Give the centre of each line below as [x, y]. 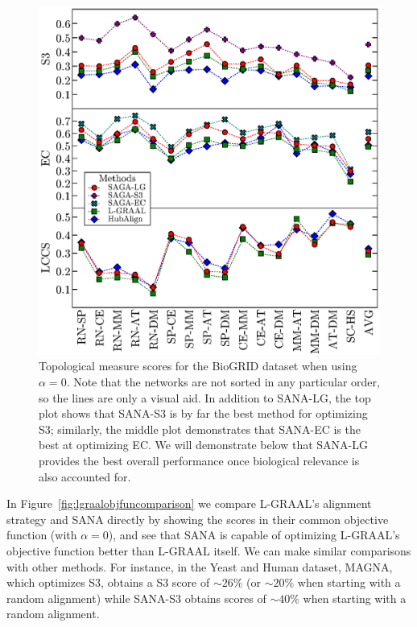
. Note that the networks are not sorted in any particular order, [223, 382]
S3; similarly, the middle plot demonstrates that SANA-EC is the [200, 429]
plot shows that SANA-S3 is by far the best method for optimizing [203, 413]
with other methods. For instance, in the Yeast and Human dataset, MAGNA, [200, 566]
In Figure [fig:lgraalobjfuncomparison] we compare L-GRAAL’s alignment [189, 503]
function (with [42, 535]
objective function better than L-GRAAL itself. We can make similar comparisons [209, 551]
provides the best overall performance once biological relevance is [199, 461]
